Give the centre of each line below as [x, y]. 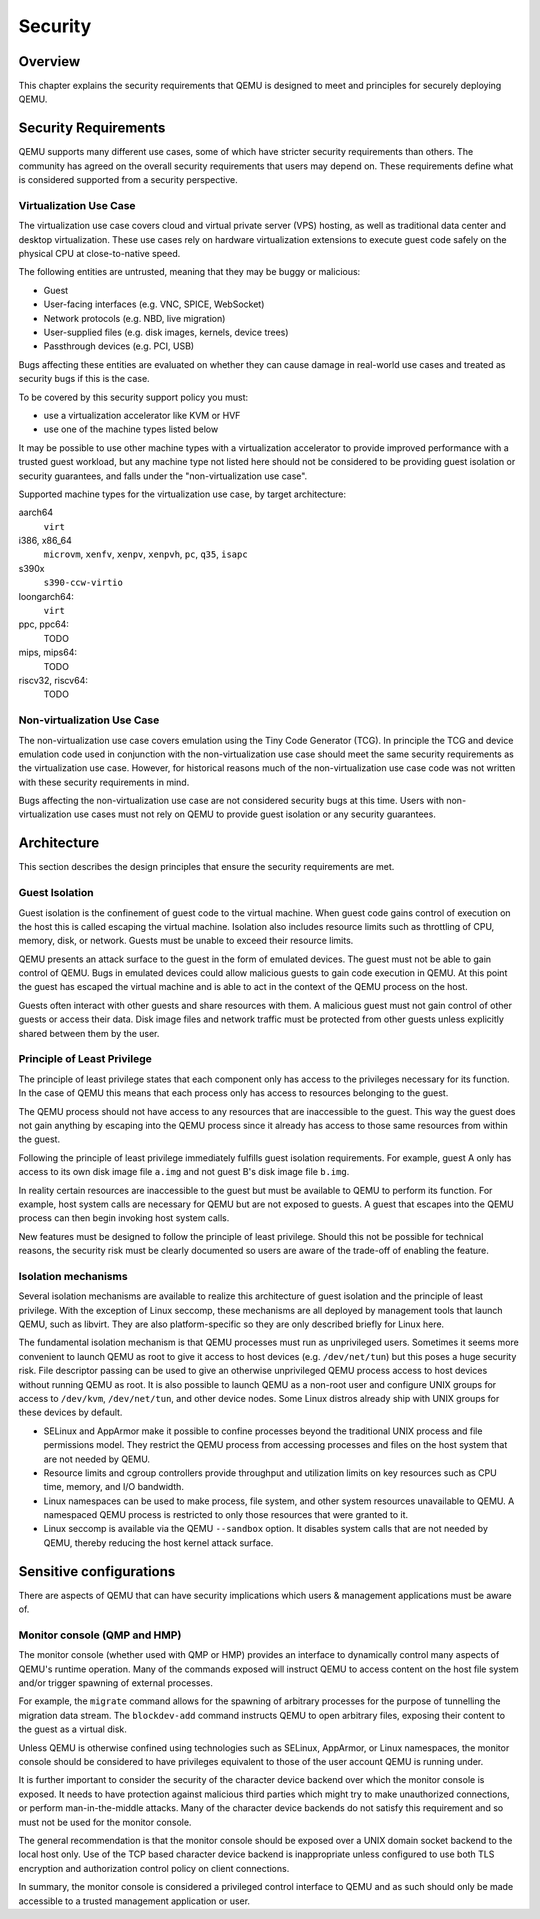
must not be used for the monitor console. [105, 1822]
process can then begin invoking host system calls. [124, 1218]
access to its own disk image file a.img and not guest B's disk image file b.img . [184, 1172]
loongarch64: [46, 596]
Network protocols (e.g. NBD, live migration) [134, 318]
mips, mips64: [47, 652]
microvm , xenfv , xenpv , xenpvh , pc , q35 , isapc [146, 554]
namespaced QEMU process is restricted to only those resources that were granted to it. [226, 1515]
